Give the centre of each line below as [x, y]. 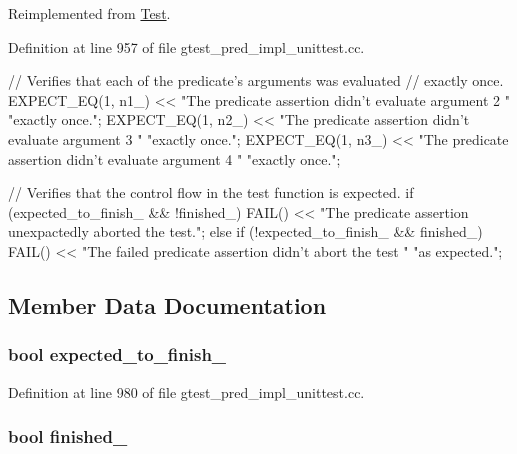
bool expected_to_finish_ [117, 354]
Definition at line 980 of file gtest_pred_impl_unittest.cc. [186, 391]
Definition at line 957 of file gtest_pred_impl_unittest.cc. [186, 46]
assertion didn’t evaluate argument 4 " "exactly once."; [174, 158]
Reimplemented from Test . [89, 13]
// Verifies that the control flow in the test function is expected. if [211, 192]
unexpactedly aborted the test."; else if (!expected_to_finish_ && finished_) [245, 231]
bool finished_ [68, 436]
